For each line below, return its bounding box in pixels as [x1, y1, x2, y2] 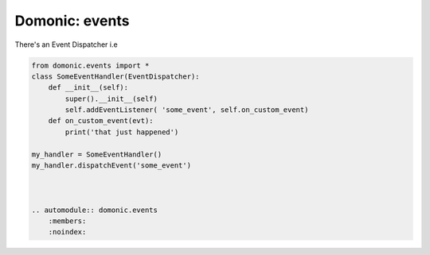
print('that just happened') [64, 127, 179, 137]
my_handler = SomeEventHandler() [31, 149, 162, 159]
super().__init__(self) [64, 94, 158, 103]
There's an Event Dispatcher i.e [14, 40, 119, 49]
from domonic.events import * [31, 60, 150, 70]
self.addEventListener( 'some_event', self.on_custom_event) [64, 106, 309, 114]
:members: [48, 217, 87, 226]
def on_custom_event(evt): [48, 116, 154, 126]
